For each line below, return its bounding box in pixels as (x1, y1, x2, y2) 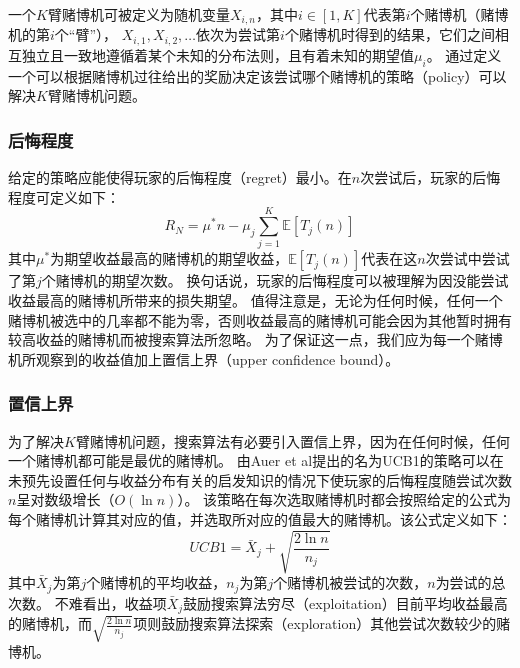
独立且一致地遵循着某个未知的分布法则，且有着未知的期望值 (21, 44, 414, 65)
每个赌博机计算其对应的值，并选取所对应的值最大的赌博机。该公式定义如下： (8, 508, 512, 529)
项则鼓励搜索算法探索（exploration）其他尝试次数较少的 (133, 613, 497, 634)
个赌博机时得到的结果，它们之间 (284, 24, 495, 45)
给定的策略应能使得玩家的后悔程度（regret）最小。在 (8, 167, 352, 188)
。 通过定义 (426, 44, 502, 65)
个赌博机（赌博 (410, 4, 509, 24)
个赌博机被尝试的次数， (273, 572, 428, 593)
